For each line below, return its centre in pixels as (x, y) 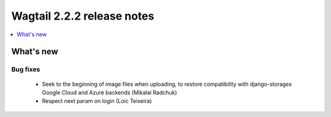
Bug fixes (26, 69)
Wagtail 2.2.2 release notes (83, 16)
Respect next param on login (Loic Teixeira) (97, 101)
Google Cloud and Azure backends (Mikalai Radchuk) (109, 92)
